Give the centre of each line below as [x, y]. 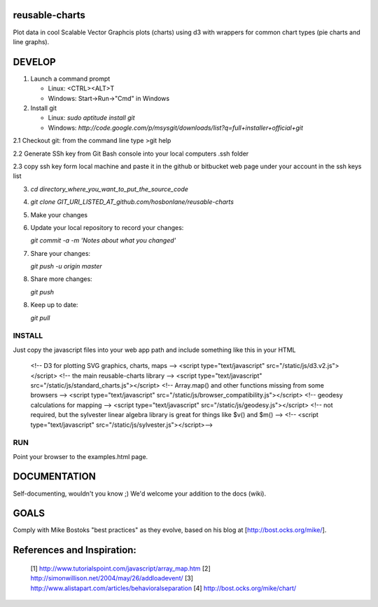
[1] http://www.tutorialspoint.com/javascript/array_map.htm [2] [120, 568]
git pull [40, 318]
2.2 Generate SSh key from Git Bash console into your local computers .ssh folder [131, 154]
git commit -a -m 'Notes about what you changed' [103, 240]
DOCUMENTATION [54, 477]
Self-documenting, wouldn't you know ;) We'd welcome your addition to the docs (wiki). [139, 493]
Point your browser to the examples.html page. [80, 456]
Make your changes [59, 214]
